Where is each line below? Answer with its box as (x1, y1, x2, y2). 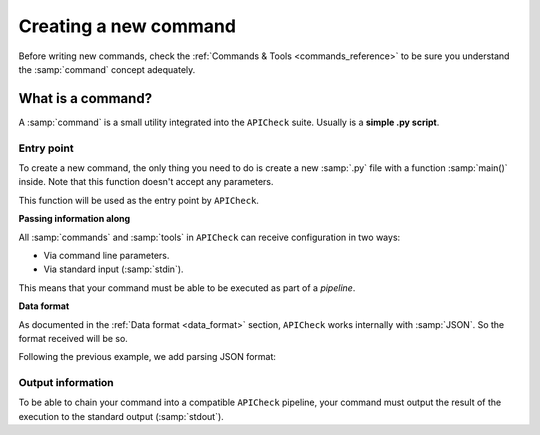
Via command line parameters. (43, 249, 170, 261)
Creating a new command (18, 15, 237, 37)
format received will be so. (18, 332, 129, 344)
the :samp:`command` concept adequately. (18, 63, 196, 75)
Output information (18, 376, 114, 390)
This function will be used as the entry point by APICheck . (18, 194, 260, 206)
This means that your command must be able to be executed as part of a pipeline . (18, 281, 356, 294)
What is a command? (18, 90, 153, 107)
